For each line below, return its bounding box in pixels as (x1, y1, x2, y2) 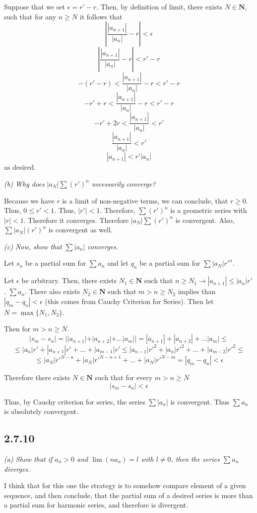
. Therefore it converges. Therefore (23, 214, 129, 225)
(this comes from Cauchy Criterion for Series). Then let (45, 296, 214, 306)
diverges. (4, 463, 30, 474)
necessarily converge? (91, 178, 156, 189)
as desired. (4, 162, 36, 172)
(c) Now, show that (4, 241, 63, 251)
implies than (178, 286, 216, 297)
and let (107, 258, 128, 268)
